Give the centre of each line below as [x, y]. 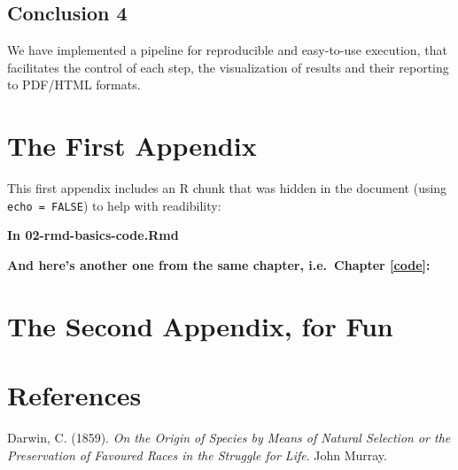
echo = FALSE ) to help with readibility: [114, 205]
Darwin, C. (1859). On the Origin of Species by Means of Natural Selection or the [229, 438]
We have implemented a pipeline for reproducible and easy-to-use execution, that [227, 50]
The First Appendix [132, 146]
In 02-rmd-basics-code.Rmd [93, 235]
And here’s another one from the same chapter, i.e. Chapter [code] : [219, 264]
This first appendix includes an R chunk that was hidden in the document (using [227, 188]
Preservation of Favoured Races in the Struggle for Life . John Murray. [197, 455]
